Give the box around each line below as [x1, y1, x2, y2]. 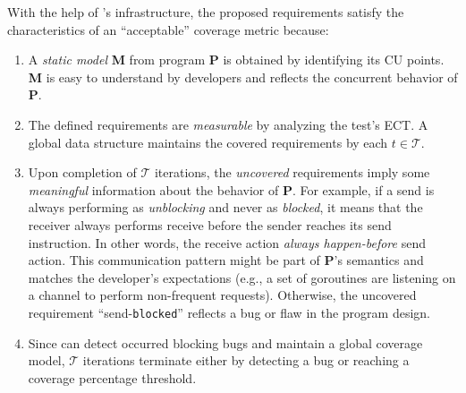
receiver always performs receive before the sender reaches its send [28, 215, 392, 234]
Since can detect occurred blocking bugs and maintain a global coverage [28, 333, 423, 352]
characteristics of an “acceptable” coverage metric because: [7, 20, 329, 38]
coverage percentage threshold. [28, 368, 197, 387]
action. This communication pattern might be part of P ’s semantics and [28, 251, 424, 269]
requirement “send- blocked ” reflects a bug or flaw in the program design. [28, 303, 430, 321]
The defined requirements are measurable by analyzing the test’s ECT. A [28, 115, 428, 133]
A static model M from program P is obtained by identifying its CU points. [28, 50, 445, 69]
